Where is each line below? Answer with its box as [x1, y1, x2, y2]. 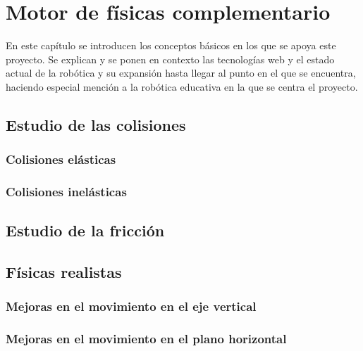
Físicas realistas [6, 261, 122, 283]
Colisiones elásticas [6, 151, 116, 168]
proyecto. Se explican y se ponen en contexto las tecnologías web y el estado [6, 51, 335, 66]
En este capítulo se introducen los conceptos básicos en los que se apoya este [6, 38, 336, 53]
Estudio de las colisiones [6, 113, 186, 135]
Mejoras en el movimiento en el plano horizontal [6, 330, 287, 347]
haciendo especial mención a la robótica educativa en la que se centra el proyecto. [6, 79, 358, 94]
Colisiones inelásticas [6, 183, 127, 200]
